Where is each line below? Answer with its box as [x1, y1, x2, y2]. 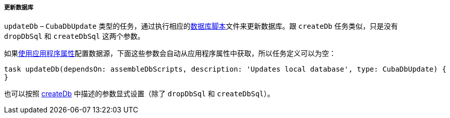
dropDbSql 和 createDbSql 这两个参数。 [4, 32, 145, 41]
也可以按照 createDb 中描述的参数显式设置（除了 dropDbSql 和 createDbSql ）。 [4, 89, 274, 98]
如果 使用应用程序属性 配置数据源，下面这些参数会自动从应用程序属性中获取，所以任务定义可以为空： [4, 49, 336, 58]
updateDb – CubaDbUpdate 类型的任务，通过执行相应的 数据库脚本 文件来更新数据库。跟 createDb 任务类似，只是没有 [4, 22, 398, 31]
